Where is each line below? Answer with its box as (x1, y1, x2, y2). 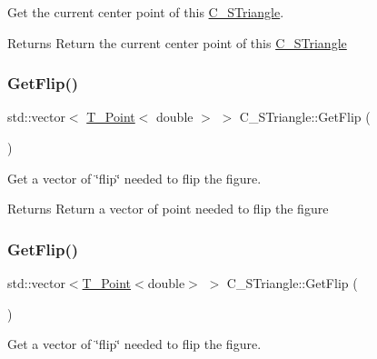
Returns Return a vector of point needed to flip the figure (7, 199, 329, 218)
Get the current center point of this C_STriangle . (7, 3, 284, 21)
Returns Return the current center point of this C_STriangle (7, 33, 347, 52)
